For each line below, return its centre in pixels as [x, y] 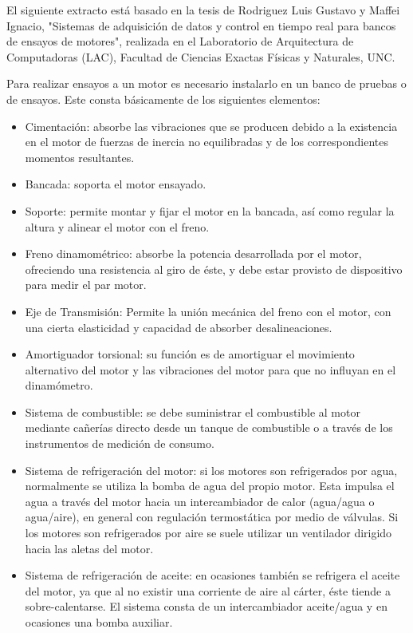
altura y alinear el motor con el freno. [117, 226]
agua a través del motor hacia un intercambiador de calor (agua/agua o [200, 501]
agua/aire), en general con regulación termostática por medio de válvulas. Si [212, 517]
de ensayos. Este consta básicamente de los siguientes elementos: [163, 99]
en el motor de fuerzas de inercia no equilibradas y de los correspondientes [207, 142]
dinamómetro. [59, 385]
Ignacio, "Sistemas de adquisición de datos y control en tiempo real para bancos [201, 25]
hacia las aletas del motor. [89, 548]
